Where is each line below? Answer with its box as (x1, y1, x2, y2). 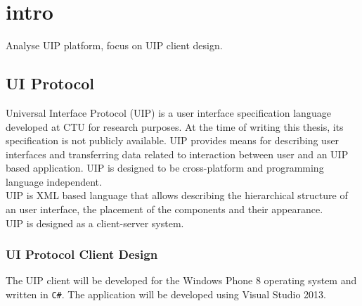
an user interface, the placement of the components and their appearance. (6, 202, 323, 217)
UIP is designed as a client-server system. (6, 215, 184, 230)
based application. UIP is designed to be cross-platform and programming (6, 160, 324, 175)
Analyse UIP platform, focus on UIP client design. (6, 38, 223, 53)
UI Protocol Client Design (6, 246, 158, 263)
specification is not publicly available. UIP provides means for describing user (6, 133, 340, 148)
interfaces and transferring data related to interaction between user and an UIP (6, 146, 349, 161)
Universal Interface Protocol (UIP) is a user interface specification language (6, 105, 331, 120)
